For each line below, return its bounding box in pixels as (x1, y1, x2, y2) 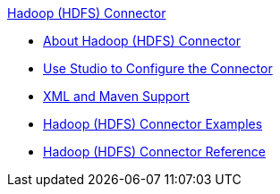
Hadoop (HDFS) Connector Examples (43, 116, 263, 131)
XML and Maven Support (43, 89, 190, 104)
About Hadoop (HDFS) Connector (43, 33, 241, 48)
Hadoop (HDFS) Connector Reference (43, 144, 266, 159)
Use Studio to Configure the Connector (43, 61, 273, 76)
